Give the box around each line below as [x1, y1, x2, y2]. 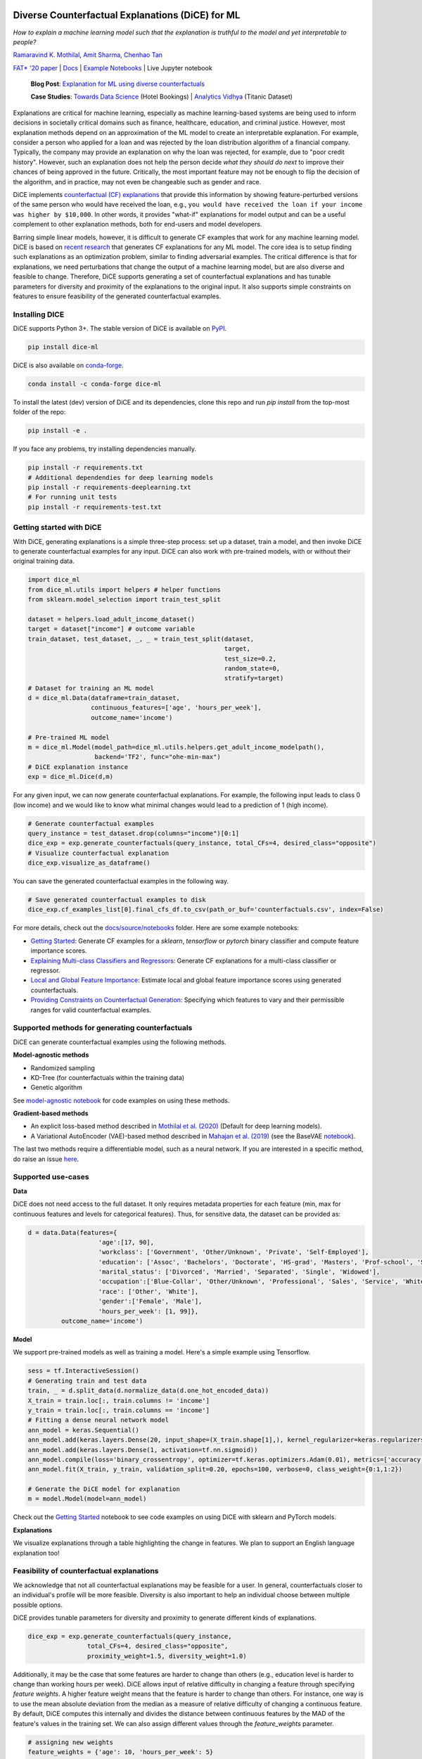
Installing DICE [13, 310, 65, 319]
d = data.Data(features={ [27, 1228, 117, 1236]
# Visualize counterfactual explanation [27, 849, 169, 857]
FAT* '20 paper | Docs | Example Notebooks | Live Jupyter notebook [13, 63, 212, 72]
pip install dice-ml [27, 343, 98, 351]
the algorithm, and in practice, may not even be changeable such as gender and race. [13, 177, 262, 186]
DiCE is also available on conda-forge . [13, 361, 124, 369]
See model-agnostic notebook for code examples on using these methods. [13, 1096, 230, 1105]
